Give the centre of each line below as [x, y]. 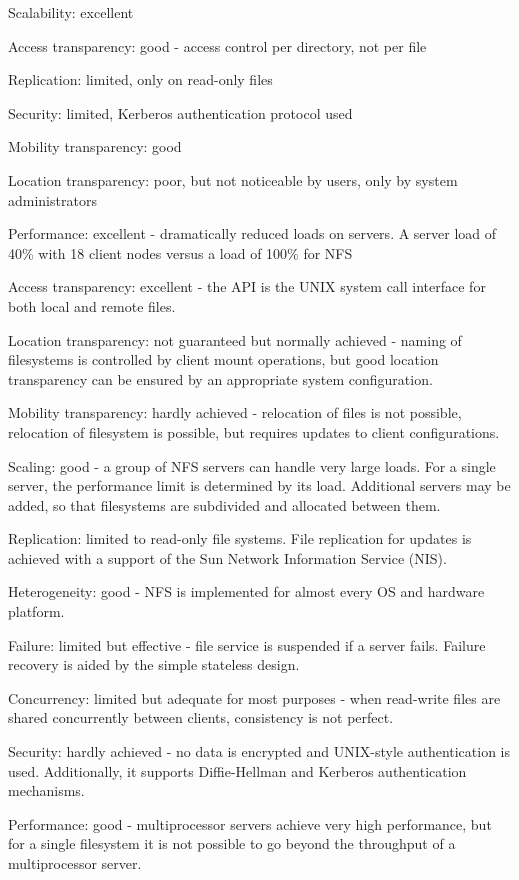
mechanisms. [46, 790]
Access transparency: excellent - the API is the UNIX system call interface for [247, 286]
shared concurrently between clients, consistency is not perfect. [201, 717]
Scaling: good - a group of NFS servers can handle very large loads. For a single [252, 465]
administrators [52, 199]
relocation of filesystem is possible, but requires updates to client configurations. [254, 431]
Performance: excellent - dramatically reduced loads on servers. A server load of [252, 233]
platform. [36, 611]
